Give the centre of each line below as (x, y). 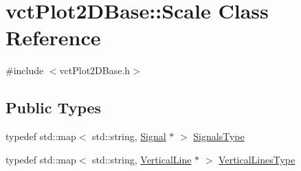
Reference (53, 37)
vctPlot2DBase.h (95, 70)
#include (25, 70)
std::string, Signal (129, 136)
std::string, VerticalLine (142, 159)
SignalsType (219, 136)
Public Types (54, 107)
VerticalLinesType (257, 159)
